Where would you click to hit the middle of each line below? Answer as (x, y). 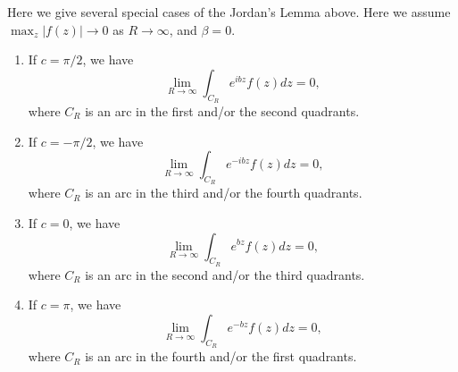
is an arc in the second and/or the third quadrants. (225, 274)
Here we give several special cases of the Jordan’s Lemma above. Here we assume (229, 12)
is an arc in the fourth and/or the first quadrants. (221, 356)
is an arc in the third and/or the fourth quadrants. (224, 193)
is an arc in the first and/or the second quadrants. (222, 110)
